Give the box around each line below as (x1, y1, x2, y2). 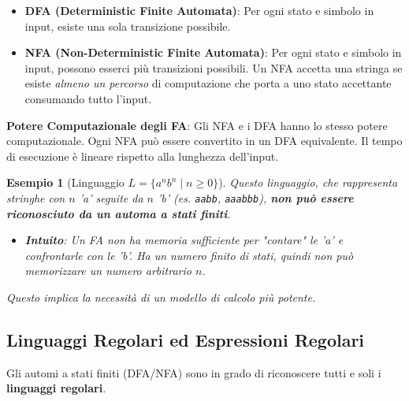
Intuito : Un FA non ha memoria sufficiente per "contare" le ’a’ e (24, 232, 344, 248)
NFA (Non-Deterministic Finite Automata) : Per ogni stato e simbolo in (24, 44, 402, 61)
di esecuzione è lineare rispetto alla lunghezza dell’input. (6, 147, 279, 164)
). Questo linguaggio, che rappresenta (218, 174, 398, 191)
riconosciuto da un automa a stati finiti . (6, 205, 231, 221)
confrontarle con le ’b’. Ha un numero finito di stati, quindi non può (24, 247, 354, 263)
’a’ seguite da (79, 189, 143, 206)
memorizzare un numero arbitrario (24, 262, 191, 279)
